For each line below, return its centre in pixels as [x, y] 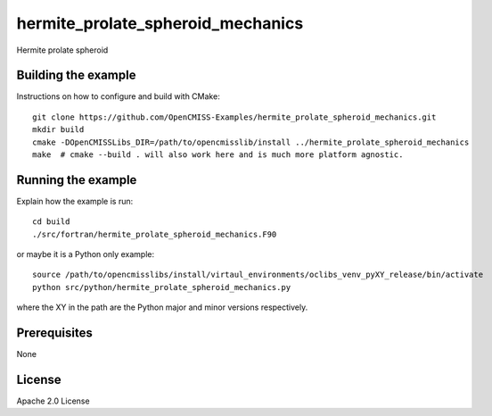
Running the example [77, 180]
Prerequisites [54, 333]
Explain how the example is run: [75, 201]
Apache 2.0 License [53, 401]
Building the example [76, 75]
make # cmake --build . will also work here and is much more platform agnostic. [218, 155]
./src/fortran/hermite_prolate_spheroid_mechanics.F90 [155, 234]
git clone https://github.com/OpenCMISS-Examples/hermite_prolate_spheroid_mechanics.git [234, 117]
